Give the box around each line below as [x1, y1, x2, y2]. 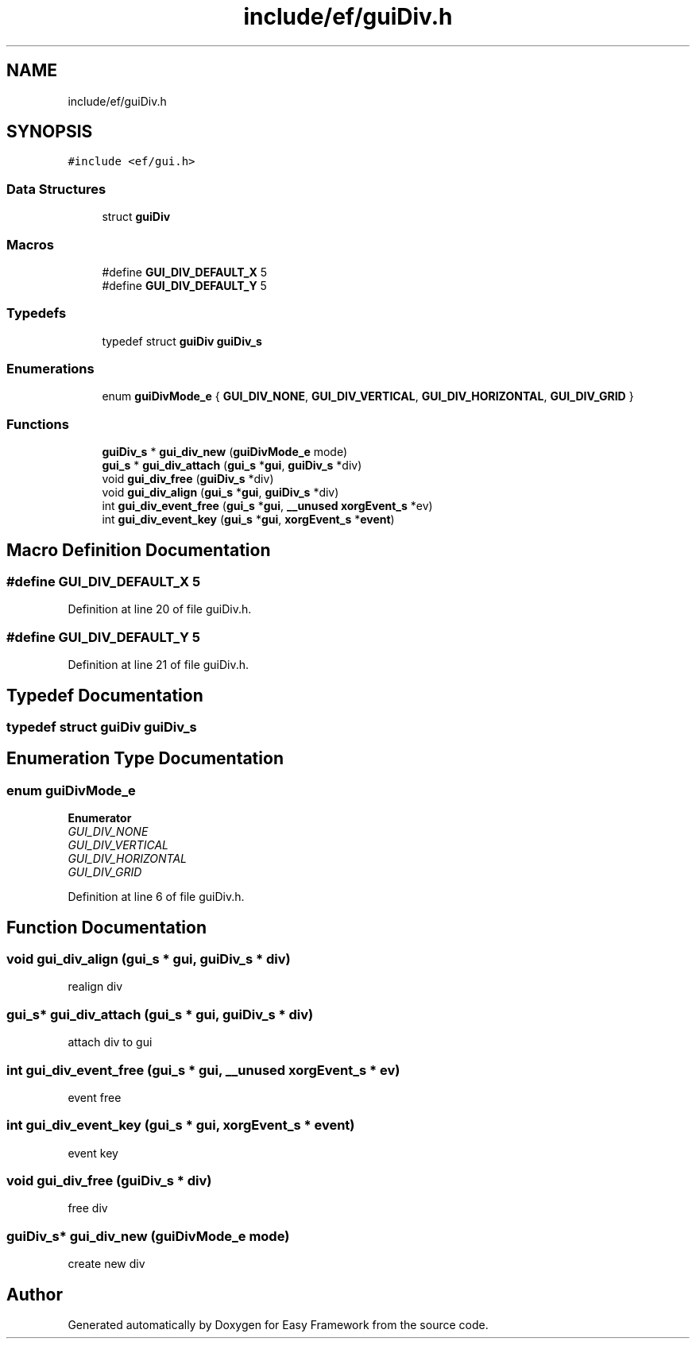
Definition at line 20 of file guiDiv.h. [68, 602, 252, 616]
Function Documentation [6, 917, 207, 937]
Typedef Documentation [6, 685, 203, 705]
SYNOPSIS [6, 122, 93, 142]
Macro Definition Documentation [6, 539, 271, 560]
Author [6, 1284, 63, 1304]
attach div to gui [68, 1035, 153, 1049]
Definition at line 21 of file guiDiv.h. [68, 658, 249, 672]
